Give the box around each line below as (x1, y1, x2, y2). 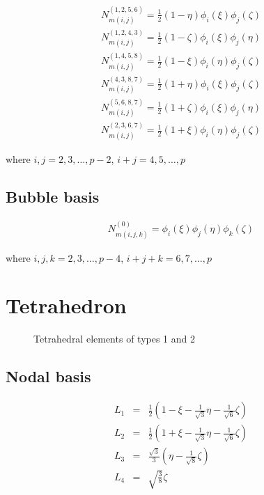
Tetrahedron (6, 291, 127, 320)
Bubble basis (6, 185, 100, 207)
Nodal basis (6, 366, 91, 387)
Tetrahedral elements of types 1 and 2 (33, 331, 195, 346)
